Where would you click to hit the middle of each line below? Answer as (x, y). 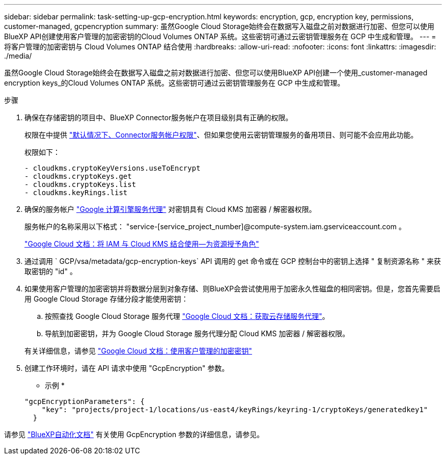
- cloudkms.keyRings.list (76, 193)
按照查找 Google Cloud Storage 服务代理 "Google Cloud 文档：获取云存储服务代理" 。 (187, 316)
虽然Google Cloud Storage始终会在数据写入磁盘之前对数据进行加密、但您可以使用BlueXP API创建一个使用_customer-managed (216, 73)
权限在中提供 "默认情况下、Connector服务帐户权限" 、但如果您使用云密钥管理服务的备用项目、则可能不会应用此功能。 (221, 135)
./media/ (18, 56)
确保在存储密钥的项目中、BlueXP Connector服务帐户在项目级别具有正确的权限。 (159, 117)
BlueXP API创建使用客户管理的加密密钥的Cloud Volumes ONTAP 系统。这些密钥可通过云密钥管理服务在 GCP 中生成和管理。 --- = (220, 36)
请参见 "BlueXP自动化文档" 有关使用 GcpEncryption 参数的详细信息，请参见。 (134, 434)
